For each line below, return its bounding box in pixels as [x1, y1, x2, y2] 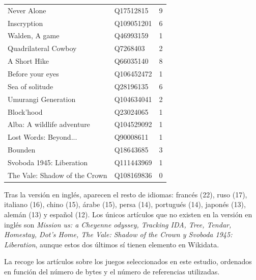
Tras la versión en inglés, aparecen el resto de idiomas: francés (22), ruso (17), [4, 189, 247, 199]
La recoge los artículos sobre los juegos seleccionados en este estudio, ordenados [4, 256, 252, 267]
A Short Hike [8, 56, 49, 66]
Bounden [8, 144, 36, 155]
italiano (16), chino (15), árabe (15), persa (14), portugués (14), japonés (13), [4, 199, 246, 210]
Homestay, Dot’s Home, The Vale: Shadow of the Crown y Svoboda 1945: [4, 229, 233, 240]
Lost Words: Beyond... [8, 132, 77, 142]
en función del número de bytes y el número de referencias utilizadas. [4, 266, 220, 276]
